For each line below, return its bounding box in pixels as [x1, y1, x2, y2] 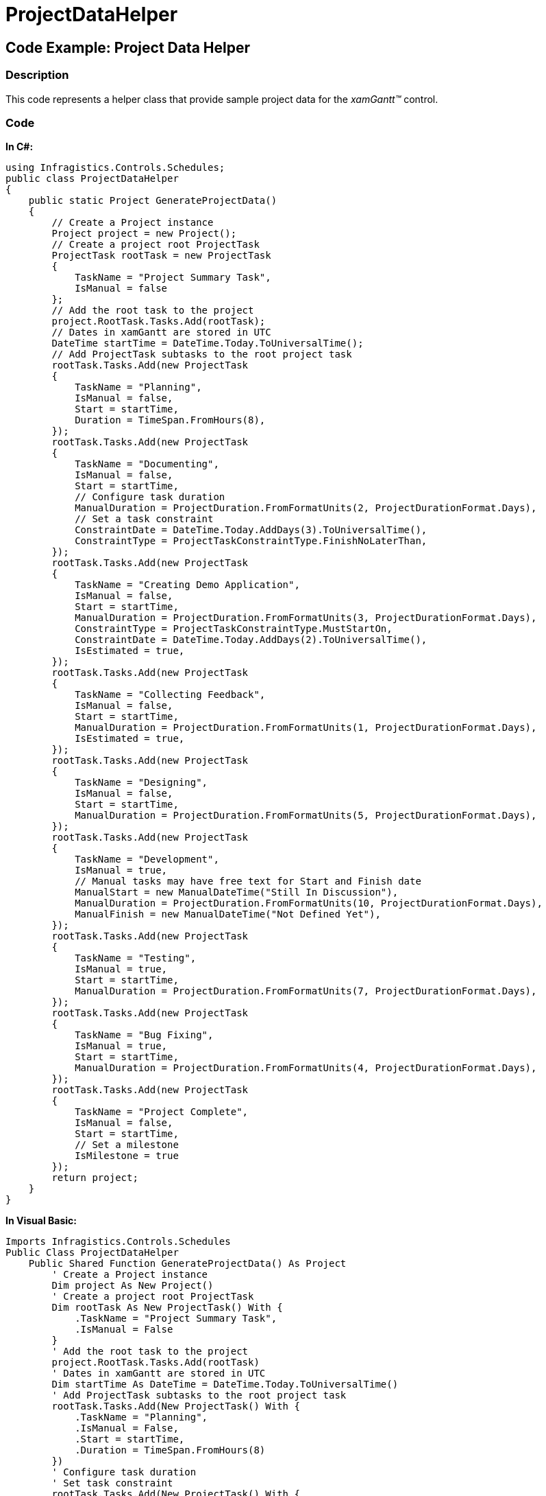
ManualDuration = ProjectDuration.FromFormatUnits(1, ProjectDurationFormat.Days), [75, 722, 537, 734]
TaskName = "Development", [75, 854, 219, 865]
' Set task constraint [51, 1477, 173, 1489]
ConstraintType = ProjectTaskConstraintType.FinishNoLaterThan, [75, 535, 427, 547]
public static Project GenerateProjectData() [28, 195, 277, 207]
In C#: [5, 141, 34, 153]
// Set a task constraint [75, 513, 214, 525]
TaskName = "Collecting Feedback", [75, 689, 266, 701]
